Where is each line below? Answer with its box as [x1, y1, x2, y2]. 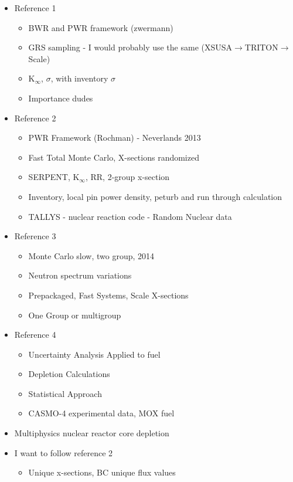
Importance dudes [28, 91, 93, 104]
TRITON [244, 41, 278, 53]
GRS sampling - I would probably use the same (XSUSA [28, 41, 233, 53]
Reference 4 [14, 328, 56, 341]
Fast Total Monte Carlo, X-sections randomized [28, 151, 199, 163]
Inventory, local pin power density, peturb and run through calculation [28, 190, 282, 202]
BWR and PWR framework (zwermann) [28, 21, 173, 33]
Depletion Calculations [28, 368, 110, 380]
